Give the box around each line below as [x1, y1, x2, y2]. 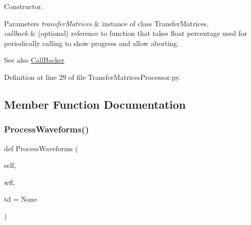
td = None [4, 194, 37, 204]
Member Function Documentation [4, 96, 186, 112]
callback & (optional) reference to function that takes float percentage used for [4, 28, 247, 38]
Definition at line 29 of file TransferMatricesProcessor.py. [4, 71, 181, 82]
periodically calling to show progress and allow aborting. [4, 37, 179, 48]
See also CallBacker [4, 55, 65, 65]
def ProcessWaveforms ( [4, 143, 78, 153]
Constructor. [4, 1, 44, 11]
